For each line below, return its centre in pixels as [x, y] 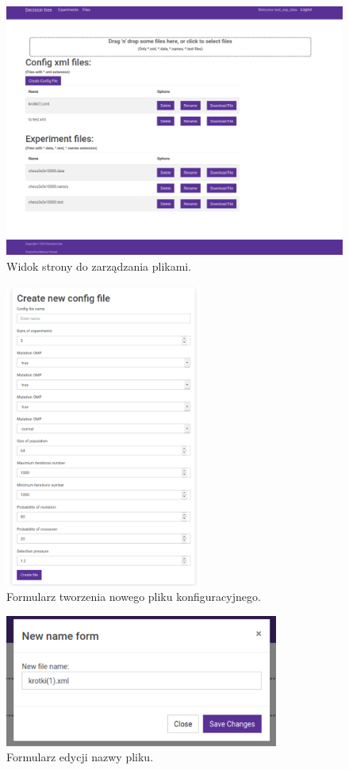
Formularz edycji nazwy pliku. [80, 757]
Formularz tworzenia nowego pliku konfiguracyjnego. [134, 597]
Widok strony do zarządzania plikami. [99, 266]
